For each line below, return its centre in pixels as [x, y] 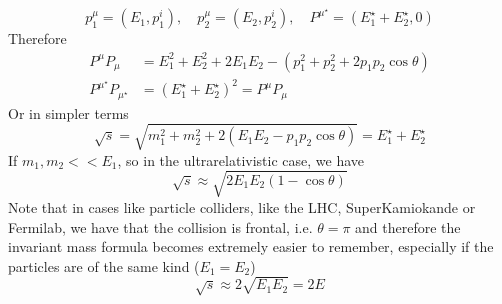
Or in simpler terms [68, 112]
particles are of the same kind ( [104, 265]
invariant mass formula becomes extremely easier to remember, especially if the [251, 246]
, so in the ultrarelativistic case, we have [240, 159]
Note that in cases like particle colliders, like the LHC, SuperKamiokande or [242, 206]
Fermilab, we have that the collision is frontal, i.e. [160, 226]
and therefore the [408, 226]
